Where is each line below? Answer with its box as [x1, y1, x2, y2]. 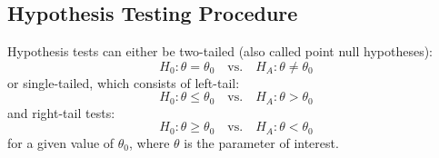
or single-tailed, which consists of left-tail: [7, 73, 240, 92]
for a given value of [7, 133, 115, 152]
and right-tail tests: [7, 103, 115, 122]
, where [129, 133, 170, 152]
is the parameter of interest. [184, 133, 339, 152]
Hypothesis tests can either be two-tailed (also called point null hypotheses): [7, 42, 434, 61]
